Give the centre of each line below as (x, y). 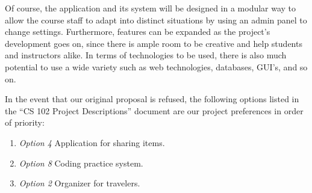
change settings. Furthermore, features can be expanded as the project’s (138, 32)
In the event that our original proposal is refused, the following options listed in (152, 99)
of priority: (25, 122)
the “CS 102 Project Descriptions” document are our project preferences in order (154, 110)
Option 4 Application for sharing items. (92, 142)
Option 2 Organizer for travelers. (80, 183)
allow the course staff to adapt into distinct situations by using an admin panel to (156, 20)
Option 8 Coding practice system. (81, 163)
